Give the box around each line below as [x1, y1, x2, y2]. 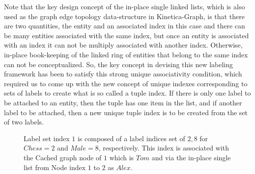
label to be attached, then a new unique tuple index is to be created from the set [4, 107, 248, 117]
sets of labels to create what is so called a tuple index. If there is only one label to [4, 88, 251, 98]
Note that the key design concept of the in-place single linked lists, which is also [4, 1, 245, 11]
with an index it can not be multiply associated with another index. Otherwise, [4, 40, 243, 50]
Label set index [24, 133, 70, 143]
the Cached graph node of [24, 152, 102, 162]
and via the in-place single [151, 152, 231, 162]
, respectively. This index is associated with [98, 143, 229, 153]
